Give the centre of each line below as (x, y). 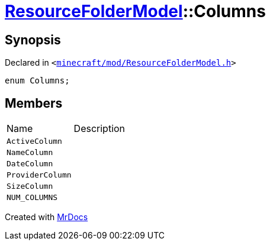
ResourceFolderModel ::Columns (135, 11)
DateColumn (30, 164)
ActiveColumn (34, 141)
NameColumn (30, 153)
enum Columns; (37, 81)
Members (34, 103)
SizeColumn (30, 186)
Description (99, 129)
